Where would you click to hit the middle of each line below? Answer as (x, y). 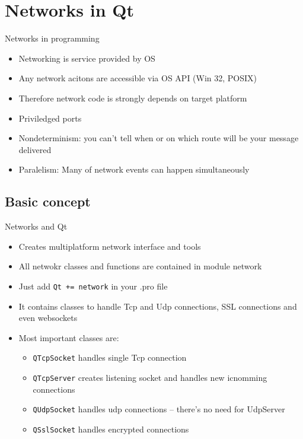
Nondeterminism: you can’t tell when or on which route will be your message (159, 138)
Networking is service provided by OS (87, 58)
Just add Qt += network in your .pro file (93, 286)
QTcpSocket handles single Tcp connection (110, 357)
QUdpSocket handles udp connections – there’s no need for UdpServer (159, 409)
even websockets (48, 318)
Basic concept (48, 201)
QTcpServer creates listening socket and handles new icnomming (150, 377)
